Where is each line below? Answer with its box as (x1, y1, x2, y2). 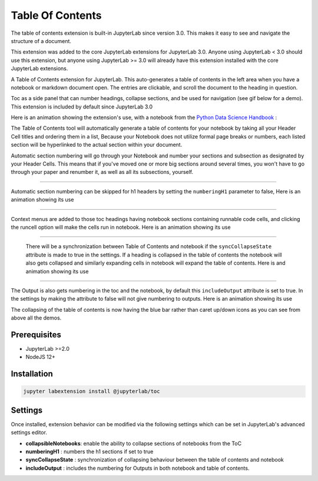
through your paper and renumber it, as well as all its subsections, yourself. (11, 169, 194, 176)
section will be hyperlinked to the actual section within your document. (11, 141, 183, 149)
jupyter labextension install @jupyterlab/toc (23, 388, 160, 395)
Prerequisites (11, 330, 61, 340)
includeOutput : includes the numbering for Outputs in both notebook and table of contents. (25, 464, 250, 472)
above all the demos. (11, 314, 62, 321)
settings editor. (11, 429, 47, 436)
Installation (11, 369, 53, 379)
